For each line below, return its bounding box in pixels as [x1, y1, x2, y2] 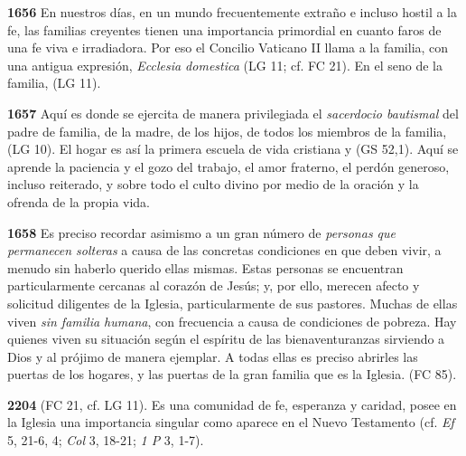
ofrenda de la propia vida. [7, 192, 151, 211]
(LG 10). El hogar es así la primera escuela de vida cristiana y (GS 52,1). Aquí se [7, 139, 459, 158]
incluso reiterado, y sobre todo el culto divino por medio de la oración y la [7, 175, 419, 194]
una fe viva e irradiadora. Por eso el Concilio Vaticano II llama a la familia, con [7, 38, 449, 57]
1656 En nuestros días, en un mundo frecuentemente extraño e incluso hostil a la [7, 3, 457, 21]
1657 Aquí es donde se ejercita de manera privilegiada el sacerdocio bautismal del [7, 103, 459, 122]
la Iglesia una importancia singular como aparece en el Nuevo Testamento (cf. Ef [7, 413, 454, 432]
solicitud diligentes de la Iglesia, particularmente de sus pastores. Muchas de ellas [7, 293, 458, 312]
